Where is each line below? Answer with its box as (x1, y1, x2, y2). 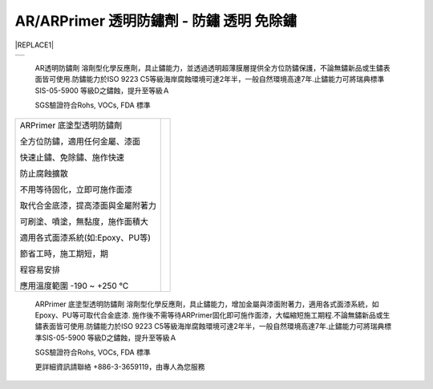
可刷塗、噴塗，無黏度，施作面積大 (19, 216, 148, 227)
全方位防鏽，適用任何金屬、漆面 (19, 136, 140, 147)
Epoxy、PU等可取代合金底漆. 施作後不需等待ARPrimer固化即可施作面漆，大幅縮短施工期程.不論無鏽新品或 (34, 310, 384, 320)
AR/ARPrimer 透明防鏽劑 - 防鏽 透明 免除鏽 (14, 12, 297, 30)
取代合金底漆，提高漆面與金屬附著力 (19, 200, 156, 211)
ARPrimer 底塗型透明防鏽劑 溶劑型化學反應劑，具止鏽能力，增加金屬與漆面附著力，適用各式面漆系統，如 (34, 299, 379, 309)
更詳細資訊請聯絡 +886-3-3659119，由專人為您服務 (34, 362, 205, 372)
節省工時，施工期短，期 (19, 248, 108, 259)
